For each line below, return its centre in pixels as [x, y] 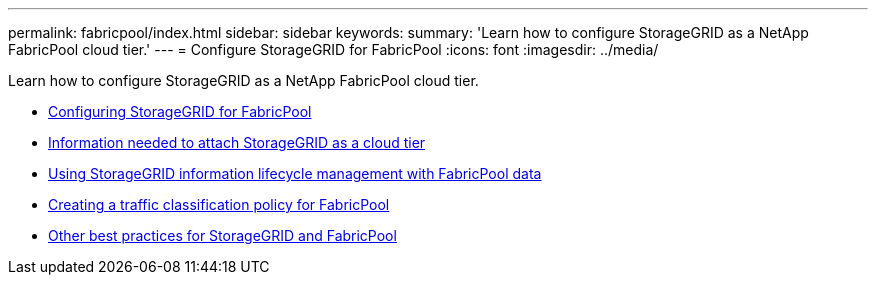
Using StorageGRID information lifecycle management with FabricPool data [295, 173]
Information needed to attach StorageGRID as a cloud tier [237, 142]
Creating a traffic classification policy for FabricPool [219, 204]
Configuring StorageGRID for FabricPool [180, 111]
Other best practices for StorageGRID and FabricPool [222, 235]
